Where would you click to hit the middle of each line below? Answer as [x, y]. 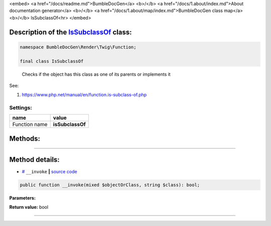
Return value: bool [29, 207]
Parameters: [23, 198]
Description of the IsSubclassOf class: [71, 32]
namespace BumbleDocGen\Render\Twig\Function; [78, 47]
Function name [30, 125]
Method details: [34, 159]
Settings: [21, 108]
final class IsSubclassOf [52, 61]
